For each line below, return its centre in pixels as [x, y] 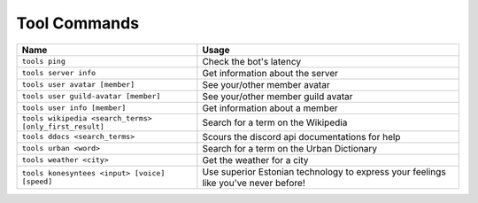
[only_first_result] [63, 126]
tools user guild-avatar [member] [91, 96]
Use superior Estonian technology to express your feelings [324, 171]
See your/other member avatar [266, 84]
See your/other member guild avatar [278, 96]
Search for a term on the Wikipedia [275, 122]
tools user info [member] [74, 108]
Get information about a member [270, 108]
